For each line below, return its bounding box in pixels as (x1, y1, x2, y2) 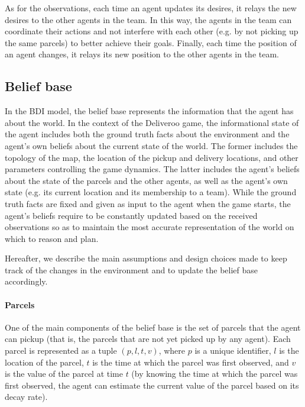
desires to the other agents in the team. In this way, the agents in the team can (5, 13, 292, 25)
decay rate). (5, 390, 48, 403)
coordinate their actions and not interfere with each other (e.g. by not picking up (5, 25, 298, 37)
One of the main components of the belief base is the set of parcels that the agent (5, 321, 301, 333)
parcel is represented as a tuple (5, 344, 117, 357)
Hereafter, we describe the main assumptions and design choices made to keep (5, 252, 287, 264)
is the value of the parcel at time (5, 367, 123, 380)
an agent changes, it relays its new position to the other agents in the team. (5, 48, 279, 60)
